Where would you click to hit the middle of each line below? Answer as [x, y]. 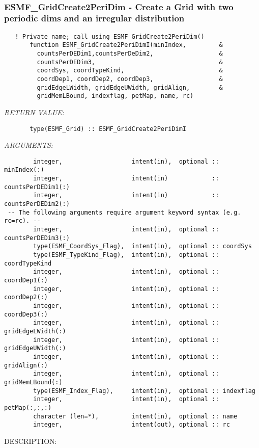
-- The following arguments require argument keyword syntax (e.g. [124, 212]
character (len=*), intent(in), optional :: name [135, 416]
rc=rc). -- [22, 221]
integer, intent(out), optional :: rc [132, 425]
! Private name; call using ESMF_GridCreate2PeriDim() [110, 36]
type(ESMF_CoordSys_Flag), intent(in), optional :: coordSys [142, 246]
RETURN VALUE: [34, 112]
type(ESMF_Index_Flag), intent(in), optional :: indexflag [144, 391]
